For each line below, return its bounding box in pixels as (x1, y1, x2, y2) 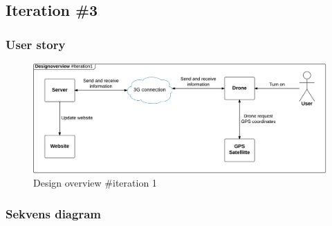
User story (6, 35, 66, 53)
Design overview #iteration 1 (33, 176, 157, 190)
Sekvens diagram (6, 205, 101, 222)
